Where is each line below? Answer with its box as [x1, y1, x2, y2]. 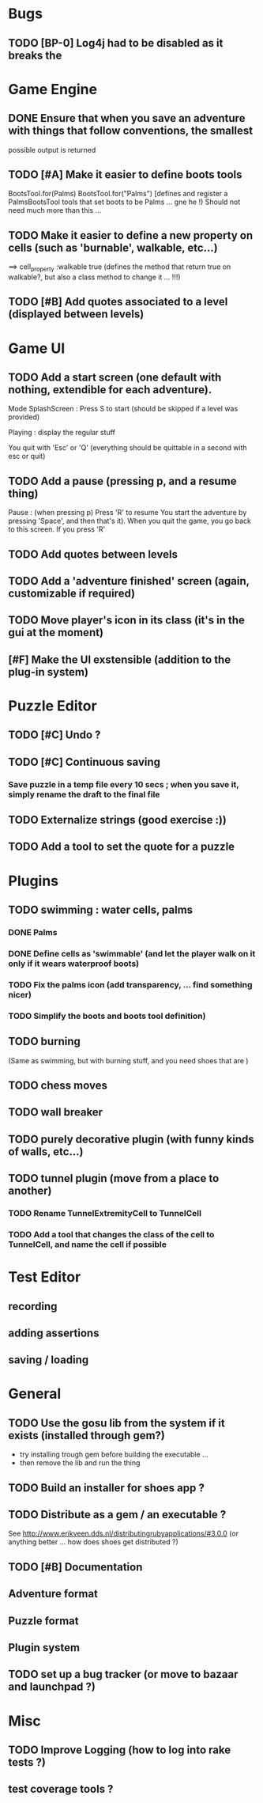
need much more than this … [8, 206, 102, 215]
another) [8, 1184, 52, 1198]
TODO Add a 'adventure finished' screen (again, [8, 574, 250, 588]
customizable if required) [8, 586, 136, 600]
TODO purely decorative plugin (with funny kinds [8, 1132, 254, 1146]
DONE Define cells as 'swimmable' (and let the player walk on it [8, 948, 256, 959]
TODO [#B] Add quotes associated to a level [8, 295, 228, 309]
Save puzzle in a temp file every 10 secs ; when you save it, [8, 778, 239, 790]
